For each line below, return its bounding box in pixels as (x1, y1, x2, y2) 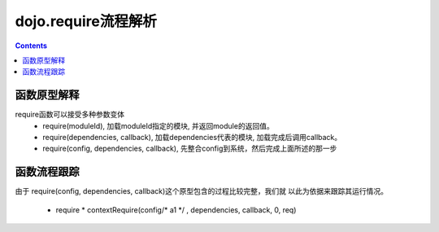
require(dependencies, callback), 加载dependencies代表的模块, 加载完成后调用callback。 (42, 133, 342, 142)
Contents (15, 41, 48, 50)
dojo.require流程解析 (15, 12, 158, 30)
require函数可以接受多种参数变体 (15, 110, 125, 120)
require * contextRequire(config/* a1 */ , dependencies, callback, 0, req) (55, 204, 297, 215)
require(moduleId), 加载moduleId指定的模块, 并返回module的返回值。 (42, 120, 274, 130)
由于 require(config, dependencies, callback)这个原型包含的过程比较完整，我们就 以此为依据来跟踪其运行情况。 (15, 186, 389, 196)
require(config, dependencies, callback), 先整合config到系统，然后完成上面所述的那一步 (42, 143, 337, 154)
